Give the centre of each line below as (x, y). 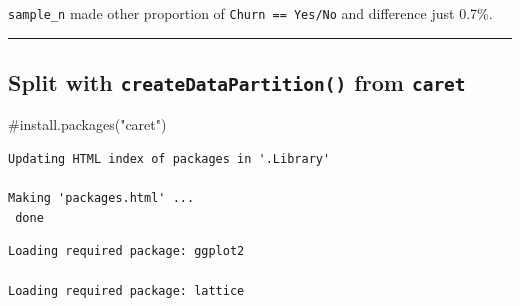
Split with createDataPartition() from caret (237, 82)
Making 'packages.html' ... (101, 198)
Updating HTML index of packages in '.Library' (169, 159)
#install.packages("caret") (87, 124)
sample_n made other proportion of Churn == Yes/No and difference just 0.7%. (250, 13)
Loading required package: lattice (126, 290)
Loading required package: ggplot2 (126, 251)
